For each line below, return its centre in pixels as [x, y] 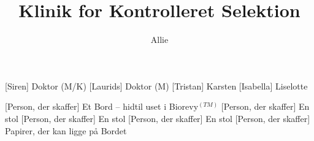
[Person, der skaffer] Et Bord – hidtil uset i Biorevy [102, 106]
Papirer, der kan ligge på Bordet [66, 130]
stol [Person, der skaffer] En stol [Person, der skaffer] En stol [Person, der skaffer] [158, 118]
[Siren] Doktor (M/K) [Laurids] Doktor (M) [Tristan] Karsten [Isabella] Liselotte [156, 86]
